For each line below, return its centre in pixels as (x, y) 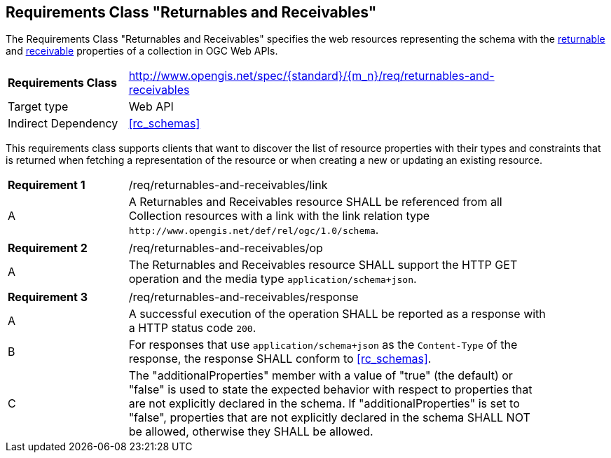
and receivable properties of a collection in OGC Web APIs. (142, 51)
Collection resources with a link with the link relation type (279, 216)
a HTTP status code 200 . (192, 328)
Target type (38, 107)
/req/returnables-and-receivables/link (228, 185)
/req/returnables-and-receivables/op (226, 248)
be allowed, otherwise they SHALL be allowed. (251, 432)
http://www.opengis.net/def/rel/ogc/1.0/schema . (254, 230)
